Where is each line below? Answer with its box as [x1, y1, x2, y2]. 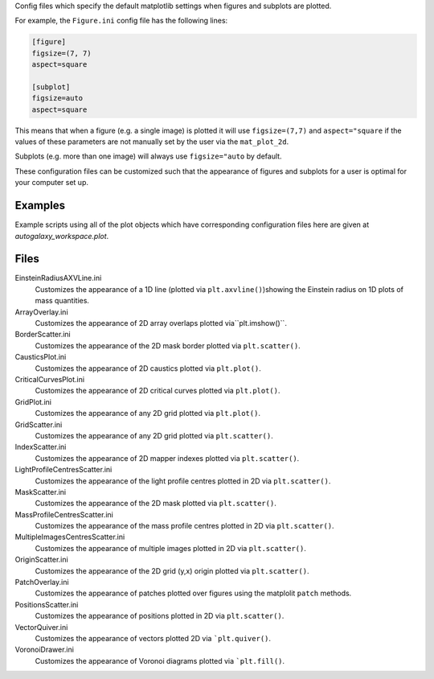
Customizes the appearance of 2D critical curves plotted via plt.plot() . [35, 386, 280, 396]
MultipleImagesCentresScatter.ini [14, 532, 125, 542]
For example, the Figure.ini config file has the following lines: [14, 16, 228, 26]
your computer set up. [14, 178, 88, 187]
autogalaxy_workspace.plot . [14, 231, 109, 241]
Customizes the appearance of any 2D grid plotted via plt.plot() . [35, 409, 261, 418]
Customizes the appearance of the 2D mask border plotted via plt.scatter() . [35, 340, 301, 350]
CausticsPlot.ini [14, 352, 67, 362]
